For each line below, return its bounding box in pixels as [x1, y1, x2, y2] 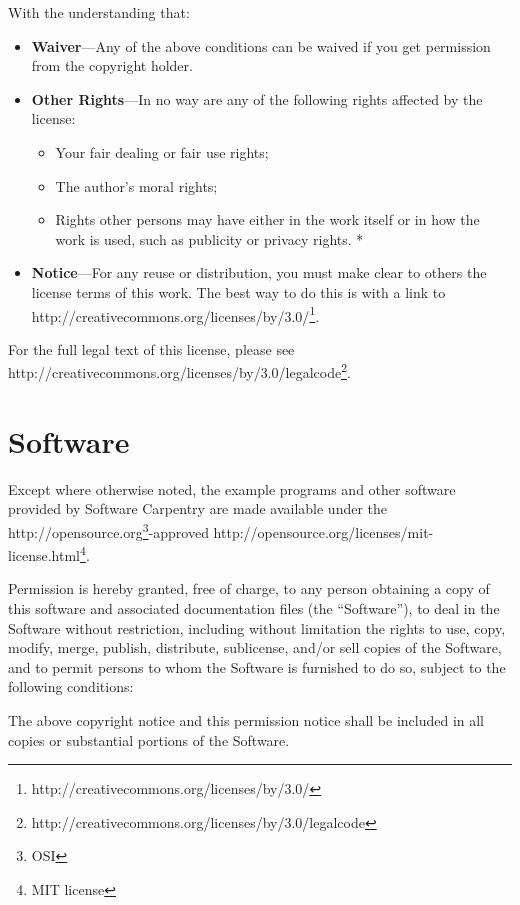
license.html [8, 544, 81, 565]
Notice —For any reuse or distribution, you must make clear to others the [31, 262, 487, 283]
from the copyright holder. [31, 55, 193, 76]
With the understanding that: [8, 2, 190, 22]
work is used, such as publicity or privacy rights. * [55, 228, 364, 249]
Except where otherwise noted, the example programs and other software [8, 478, 456, 499]
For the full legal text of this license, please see [8, 338, 295, 359]
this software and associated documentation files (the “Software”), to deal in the [8, 598, 500, 619]
